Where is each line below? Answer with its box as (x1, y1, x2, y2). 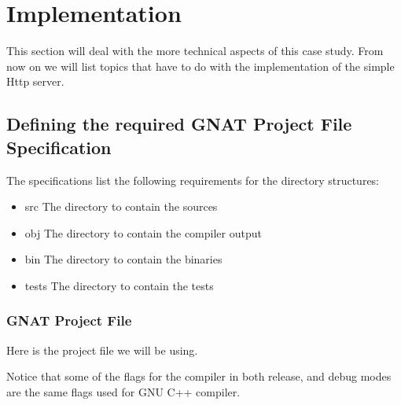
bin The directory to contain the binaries (24, 251, 223, 267)
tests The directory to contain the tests (24, 277, 214, 293)
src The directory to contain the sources (24, 198, 218, 215)
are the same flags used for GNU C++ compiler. (6, 383, 241, 399)
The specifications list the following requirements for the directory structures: (6, 171, 380, 188)
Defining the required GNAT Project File (6, 112, 352, 136)
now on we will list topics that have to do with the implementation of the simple (6, 57, 395, 74)
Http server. (6, 73, 64, 90)
